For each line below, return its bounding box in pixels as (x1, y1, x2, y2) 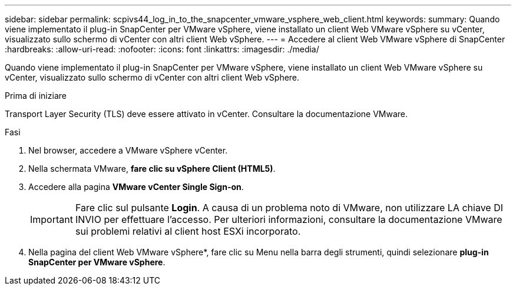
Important (30, 214, 73, 225)
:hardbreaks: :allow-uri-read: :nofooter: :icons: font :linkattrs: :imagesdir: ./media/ (5, 44, 319, 54)
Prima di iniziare (5, 91, 67, 101)
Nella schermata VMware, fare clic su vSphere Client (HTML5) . (28, 164, 276, 174)
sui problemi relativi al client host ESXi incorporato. (75, 225, 301, 237)
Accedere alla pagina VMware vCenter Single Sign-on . (28, 182, 244, 192)
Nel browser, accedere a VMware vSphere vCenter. (28, 145, 228, 155)
